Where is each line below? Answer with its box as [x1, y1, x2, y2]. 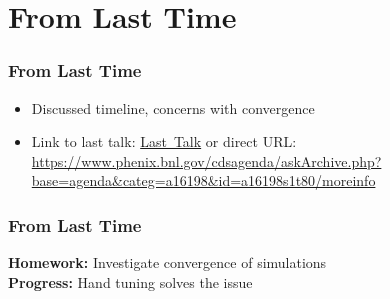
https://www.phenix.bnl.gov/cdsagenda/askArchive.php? [31, 150, 382, 171]
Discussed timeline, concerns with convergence [31, 97, 315, 118]
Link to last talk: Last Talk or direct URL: [31, 131, 297, 152]
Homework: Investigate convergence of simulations [8, 252, 327, 273]
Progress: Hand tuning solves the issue [8, 271, 253, 292]
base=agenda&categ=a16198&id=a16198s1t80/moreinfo [31, 170, 376, 191]
